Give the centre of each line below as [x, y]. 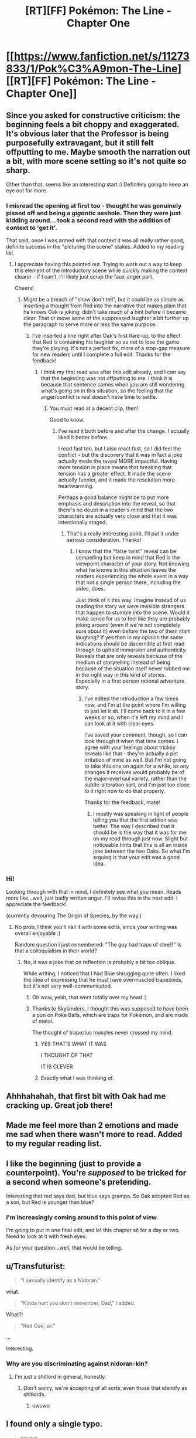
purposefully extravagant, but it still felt [80, 143]
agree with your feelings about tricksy [130, 747]
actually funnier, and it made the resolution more [117, 480]
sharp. [18, 170]
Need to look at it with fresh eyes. [47, 1236]
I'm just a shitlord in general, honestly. [60, 1376]
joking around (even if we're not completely [128, 625]
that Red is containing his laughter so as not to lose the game [106, 342]
